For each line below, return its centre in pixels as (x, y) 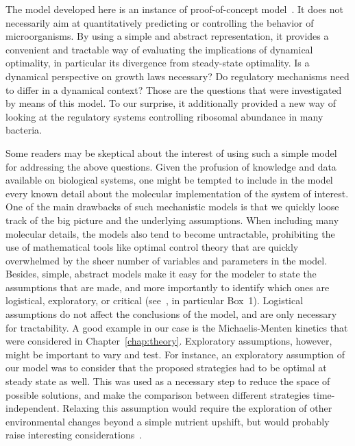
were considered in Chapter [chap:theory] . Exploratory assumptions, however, (169, 341)
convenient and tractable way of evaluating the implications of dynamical (159, 49)
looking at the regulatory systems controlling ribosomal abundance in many (164, 116)
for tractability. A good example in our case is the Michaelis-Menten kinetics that (177, 327)
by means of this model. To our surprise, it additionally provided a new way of (171, 103)
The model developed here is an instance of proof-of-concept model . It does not (175, 9)
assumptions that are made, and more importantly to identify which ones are (168, 287)
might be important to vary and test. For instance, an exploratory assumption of (175, 354)
